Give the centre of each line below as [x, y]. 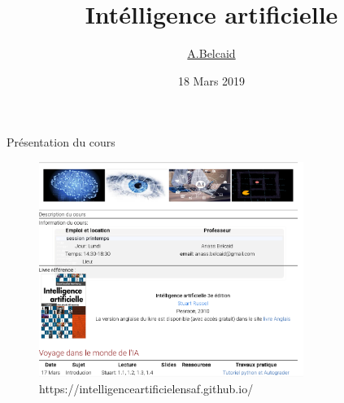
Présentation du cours [61, 142]
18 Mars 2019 [211, 80]
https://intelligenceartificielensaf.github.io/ [146, 389]
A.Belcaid [211, 53]
